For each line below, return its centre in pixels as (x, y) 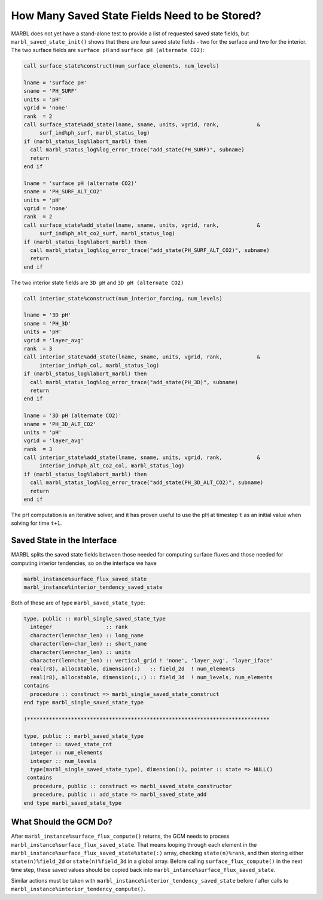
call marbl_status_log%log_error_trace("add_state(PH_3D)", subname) (134, 382)
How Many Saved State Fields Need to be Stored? (136, 16)
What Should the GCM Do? (62, 822)
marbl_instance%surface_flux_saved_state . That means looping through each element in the (134, 844)
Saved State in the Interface (64, 541)
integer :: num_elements (66, 753)
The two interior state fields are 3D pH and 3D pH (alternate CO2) (97, 282)
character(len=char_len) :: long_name (87, 635)
